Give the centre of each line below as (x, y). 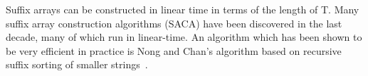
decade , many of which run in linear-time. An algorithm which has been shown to (184, 37)
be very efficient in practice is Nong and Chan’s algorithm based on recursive (174, 50)
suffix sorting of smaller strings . (77, 64)
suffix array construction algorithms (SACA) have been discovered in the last (174, 23)
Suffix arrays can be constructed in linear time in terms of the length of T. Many (183, 9)
